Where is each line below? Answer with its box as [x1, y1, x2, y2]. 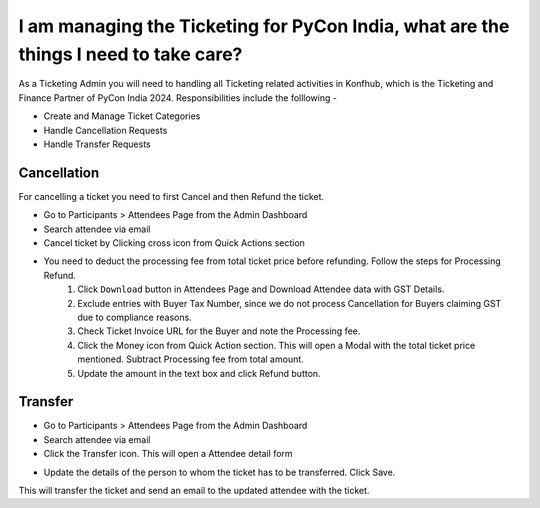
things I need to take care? [18, 43, 243, 65]
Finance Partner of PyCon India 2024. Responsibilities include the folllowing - [18, 91, 337, 104]
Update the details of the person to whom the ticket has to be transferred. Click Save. [43, 466, 396, 478]
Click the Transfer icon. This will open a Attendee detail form [43, 448, 294, 460]
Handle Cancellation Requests [43, 124, 168, 136]
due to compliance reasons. [77, 311, 192, 323]
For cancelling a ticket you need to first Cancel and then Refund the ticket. [18, 190, 325, 202]
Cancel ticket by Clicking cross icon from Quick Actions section [43, 236, 305, 249]
